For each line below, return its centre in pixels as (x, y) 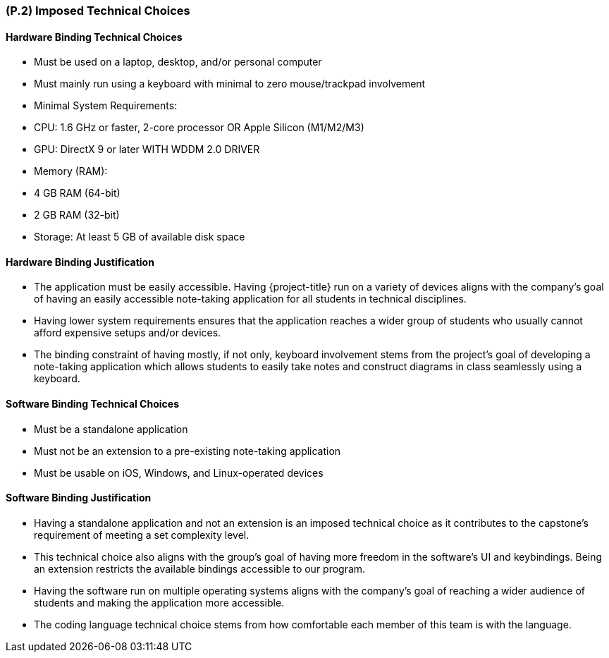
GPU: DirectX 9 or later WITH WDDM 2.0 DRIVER (147, 150)
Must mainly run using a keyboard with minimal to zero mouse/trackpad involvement (230, 84)
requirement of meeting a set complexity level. (142, 535)
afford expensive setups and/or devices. (128, 333)
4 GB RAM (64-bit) (77, 193)
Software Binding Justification (79, 498)
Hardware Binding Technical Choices (94, 37)
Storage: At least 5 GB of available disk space (140, 237)
